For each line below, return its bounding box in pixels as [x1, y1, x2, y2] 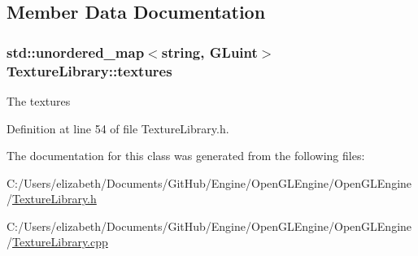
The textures [7, 92, 71, 109]
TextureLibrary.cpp [12, 233, 108, 250]
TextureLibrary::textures [7, 60, 172, 80]
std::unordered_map [7, 41, 145, 62]
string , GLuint [161, 41, 258, 62]
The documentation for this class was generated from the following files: [7, 147, 365, 164]
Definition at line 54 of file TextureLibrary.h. [7, 119, 229, 137]
